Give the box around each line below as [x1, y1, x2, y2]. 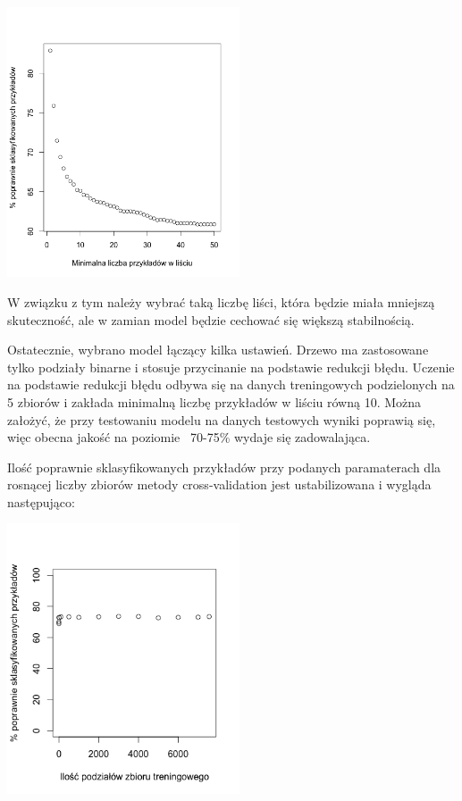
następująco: [7, 492, 75, 511]
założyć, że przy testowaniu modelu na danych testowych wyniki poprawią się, [7, 410, 436, 429]
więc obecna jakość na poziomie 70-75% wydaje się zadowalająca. [7, 428, 371, 446]
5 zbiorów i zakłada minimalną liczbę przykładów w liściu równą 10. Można [7, 392, 422, 411]
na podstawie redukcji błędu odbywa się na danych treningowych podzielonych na [7, 375, 455, 394]
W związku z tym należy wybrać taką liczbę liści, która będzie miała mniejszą [7, 292, 435, 311]
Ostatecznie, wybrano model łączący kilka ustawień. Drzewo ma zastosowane [7, 340, 429, 359]
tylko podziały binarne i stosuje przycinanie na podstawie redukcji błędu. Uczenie [7, 357, 455, 376]
